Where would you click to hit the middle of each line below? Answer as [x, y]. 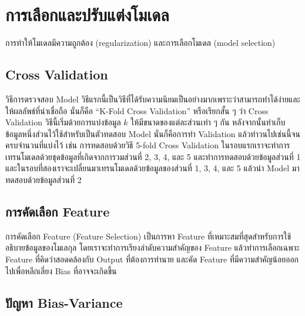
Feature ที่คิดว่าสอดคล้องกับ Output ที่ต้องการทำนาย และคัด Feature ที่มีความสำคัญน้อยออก [152, 259]
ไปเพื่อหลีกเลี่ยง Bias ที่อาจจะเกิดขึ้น [61, 270]
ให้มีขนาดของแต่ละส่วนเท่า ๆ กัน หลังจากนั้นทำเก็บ [208, 122]
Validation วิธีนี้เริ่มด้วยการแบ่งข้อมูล [63, 122]
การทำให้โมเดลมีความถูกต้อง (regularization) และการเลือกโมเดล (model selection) [140, 43]
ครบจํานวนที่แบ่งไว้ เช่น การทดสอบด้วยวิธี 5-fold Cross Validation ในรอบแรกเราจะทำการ [148, 145]
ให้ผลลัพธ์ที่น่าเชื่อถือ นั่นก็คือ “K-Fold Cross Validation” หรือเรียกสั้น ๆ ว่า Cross [137, 110]
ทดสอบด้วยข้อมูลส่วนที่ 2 [43, 180]
